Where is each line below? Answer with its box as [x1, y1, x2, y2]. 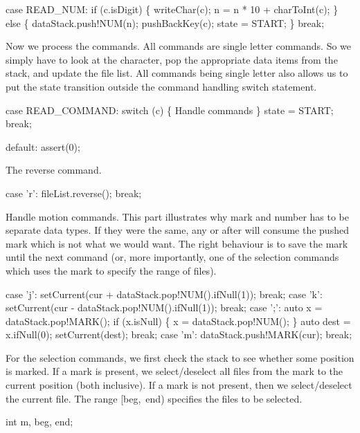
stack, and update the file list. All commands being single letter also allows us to [6, 66, 348, 80]
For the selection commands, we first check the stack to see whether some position [6, 350, 354, 365]
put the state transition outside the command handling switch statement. [6, 79, 317, 93]
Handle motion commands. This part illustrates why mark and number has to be [6, 209, 349, 223]
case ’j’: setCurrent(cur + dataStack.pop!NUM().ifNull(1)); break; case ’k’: [6, 286, 323, 301]
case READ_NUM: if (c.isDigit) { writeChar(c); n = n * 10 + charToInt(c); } [6, 2, 339, 16]
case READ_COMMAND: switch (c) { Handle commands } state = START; [6, 102, 334, 117]
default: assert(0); [6, 139, 80, 154]
